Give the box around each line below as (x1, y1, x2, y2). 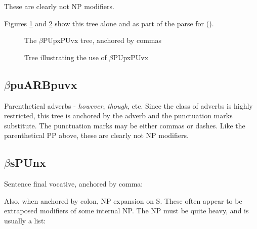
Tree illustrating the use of (24, 52, 107, 62)
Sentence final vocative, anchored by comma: (4, 178, 143, 189)
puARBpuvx (10, 76, 77, 92)
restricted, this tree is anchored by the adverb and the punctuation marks (4, 110, 233, 121)
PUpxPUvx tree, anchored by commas (42, 35, 161, 45)
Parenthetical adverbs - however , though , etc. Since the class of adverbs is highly (4, 100, 253, 111)
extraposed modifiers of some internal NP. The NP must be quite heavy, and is (4, 205, 249, 216)
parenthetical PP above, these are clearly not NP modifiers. (4, 130, 189, 141)
